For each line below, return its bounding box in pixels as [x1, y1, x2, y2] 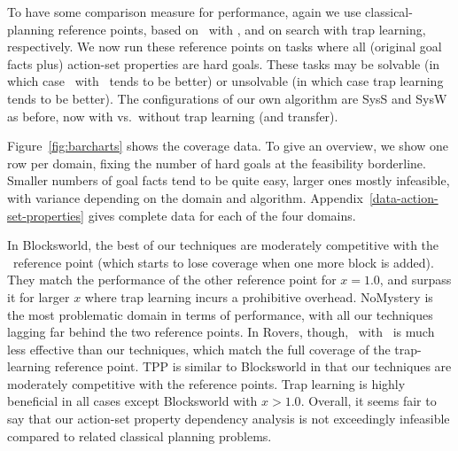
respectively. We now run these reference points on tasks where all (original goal [7, 37, 442, 56]
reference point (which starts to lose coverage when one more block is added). [12, 253, 434, 271]
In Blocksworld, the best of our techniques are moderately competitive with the [7, 236, 439, 254]
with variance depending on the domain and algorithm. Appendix [7, 188, 363, 206]
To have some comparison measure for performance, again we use [7, 3, 361, 20]
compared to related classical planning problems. [7, 426, 272, 445]
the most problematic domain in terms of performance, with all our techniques [7, 305, 433, 323]
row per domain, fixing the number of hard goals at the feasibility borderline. [7, 153, 426, 172]
